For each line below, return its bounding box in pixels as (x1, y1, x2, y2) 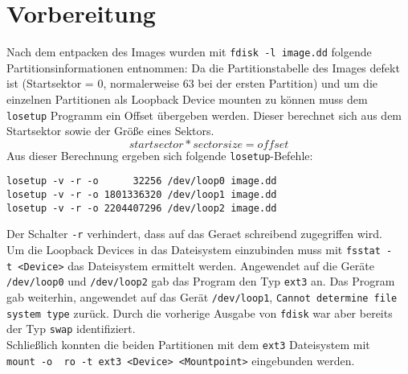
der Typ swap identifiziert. (6, 320, 136, 337)
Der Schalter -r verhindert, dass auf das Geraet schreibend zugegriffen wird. (6, 225, 382, 242)
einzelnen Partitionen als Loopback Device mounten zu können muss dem (6, 90, 368, 107)
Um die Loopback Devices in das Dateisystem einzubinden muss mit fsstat (6, 241, 381, 258)
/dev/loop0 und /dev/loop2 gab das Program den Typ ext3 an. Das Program (6, 273, 395, 290)
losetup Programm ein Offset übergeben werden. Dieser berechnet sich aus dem (6, 106, 402, 123)
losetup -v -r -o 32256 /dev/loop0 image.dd (6, 175, 277, 187)
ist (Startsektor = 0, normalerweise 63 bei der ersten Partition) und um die (6, 75, 377, 92)
